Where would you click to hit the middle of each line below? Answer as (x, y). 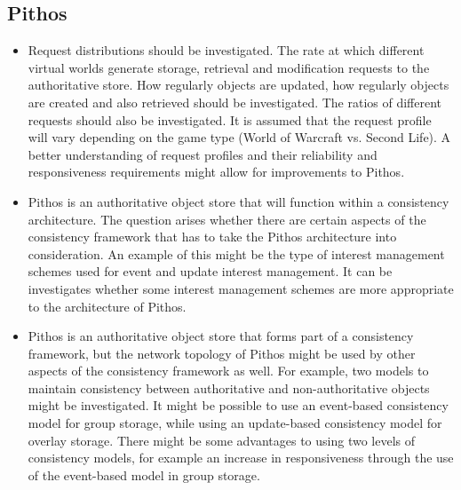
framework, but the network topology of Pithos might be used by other (222, 353)
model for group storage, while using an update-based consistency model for (235, 423)
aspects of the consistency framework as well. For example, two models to (228, 371)
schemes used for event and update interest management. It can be (210, 271)
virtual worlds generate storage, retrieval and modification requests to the (229, 67)
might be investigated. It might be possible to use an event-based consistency (238, 405)
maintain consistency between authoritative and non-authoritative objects (229, 387)
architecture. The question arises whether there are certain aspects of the (227, 219)
